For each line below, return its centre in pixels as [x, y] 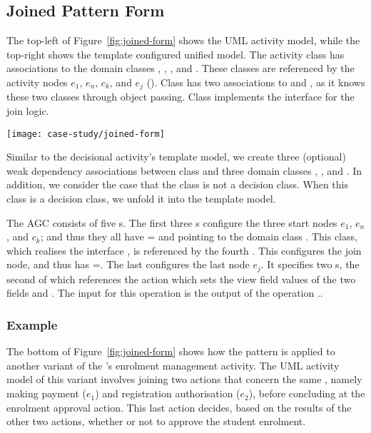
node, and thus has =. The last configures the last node [128, 264]
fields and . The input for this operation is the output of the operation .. [165, 293]
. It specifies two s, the [310, 264]
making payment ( [46, 393]
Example [32, 325]
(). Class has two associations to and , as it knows [256, 82]
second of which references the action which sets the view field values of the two [181, 279]
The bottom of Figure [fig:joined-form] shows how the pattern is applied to [171, 351]
